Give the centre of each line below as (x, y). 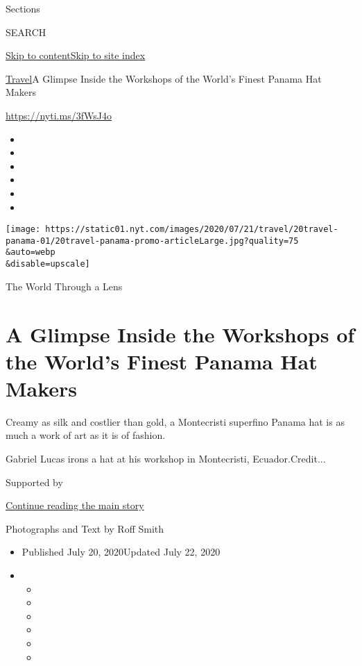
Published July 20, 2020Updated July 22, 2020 (121, 552)
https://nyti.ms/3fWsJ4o (59, 115)
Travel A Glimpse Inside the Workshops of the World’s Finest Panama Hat (164, 78)
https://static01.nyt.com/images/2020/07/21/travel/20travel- (192, 230)
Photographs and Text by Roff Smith (85, 528)
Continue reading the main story (75, 505)
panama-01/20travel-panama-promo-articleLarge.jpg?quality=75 (152, 241)
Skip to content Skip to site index (76, 55)
